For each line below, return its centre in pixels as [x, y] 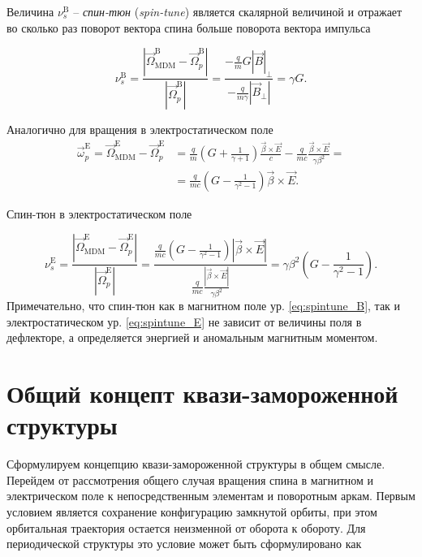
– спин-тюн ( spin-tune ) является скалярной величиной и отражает [238, 11]
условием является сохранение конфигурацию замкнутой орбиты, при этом [192, 512]
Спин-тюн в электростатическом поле [99, 213]
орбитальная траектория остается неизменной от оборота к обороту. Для [186, 527]
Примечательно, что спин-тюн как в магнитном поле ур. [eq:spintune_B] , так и [204, 306]
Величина [30, 11]
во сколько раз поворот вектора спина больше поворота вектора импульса [189, 27]
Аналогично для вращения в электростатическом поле [140, 130]
